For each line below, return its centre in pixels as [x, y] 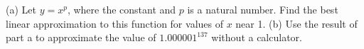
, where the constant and [122, 9]
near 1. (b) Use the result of [296, 23]
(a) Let [21, 9]
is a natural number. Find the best [263, 9]
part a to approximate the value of [81, 37]
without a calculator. [257, 37]
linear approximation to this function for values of [114, 23]
